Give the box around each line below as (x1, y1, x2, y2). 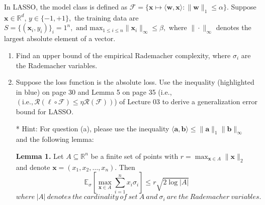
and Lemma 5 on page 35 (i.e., (77, 86, 172, 97)
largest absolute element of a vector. (4, 33, 116, 44)
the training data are (74, 12, 139, 23)
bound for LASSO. (16, 106, 74, 116)
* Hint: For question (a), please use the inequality (16, 123, 169, 133)
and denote (16, 161, 50, 172)
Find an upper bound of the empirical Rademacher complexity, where (16, 50, 231, 60)
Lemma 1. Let (16, 150, 64, 161)
